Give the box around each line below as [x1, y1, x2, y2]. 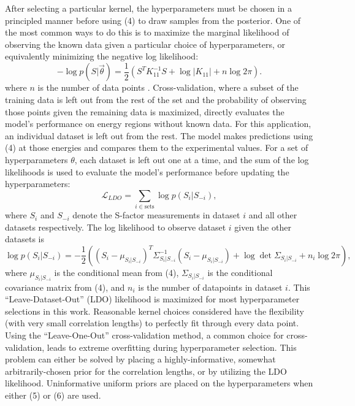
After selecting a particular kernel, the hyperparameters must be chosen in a [5, 2, 292, 14]
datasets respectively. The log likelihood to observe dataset [5, 220, 226, 233]
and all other [248, 209, 297, 221]
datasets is [5, 232, 44, 245]
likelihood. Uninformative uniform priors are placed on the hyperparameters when [5, 377, 313, 389]
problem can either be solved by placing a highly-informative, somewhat [5, 353, 276, 366]
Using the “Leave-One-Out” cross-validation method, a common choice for [5, 329, 284, 342]
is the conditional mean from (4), [54, 266, 179, 278]
